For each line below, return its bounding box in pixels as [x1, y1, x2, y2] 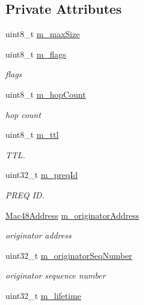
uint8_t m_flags [5, 47, 66, 60]
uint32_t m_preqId [5, 168, 78, 181]
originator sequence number [5, 269, 106, 282]
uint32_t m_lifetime [5, 289, 81, 301]
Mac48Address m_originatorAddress [5, 209, 139, 221]
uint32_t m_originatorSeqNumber [5, 249, 133, 261]
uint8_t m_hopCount [5, 87, 86, 100]
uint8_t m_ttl [5, 128, 59, 141]
